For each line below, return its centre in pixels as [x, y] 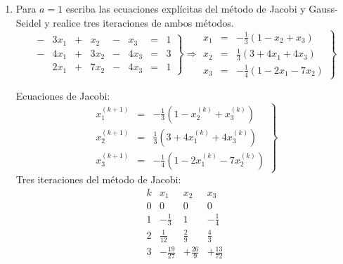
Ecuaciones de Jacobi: [63, 95]
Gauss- [323, 8]
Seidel [28, 22]
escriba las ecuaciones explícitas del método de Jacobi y [186, 8]
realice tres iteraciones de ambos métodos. [143, 22]
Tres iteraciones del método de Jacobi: [98, 179]
